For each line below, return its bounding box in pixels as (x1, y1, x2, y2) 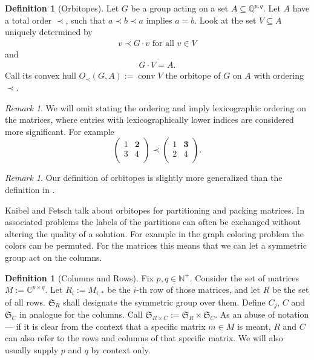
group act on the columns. (5, 250, 102, 263)
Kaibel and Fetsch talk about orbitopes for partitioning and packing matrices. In (5, 203, 304, 216)
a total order (5, 13, 52, 26)
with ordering (253, 69, 304, 82)
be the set (272, 283, 309, 296)
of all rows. (5, 295, 46, 308)
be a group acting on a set (131, 2, 229, 14)
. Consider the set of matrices (189, 271, 299, 284)
